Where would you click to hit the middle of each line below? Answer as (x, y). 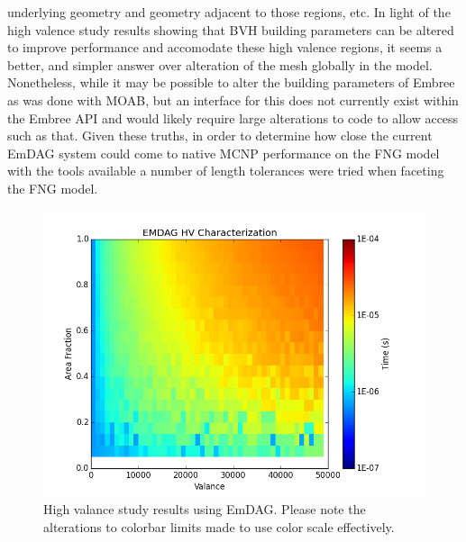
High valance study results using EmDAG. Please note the (205, 509)
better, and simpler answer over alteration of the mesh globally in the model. (220, 64)
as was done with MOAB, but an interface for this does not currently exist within (233, 99)
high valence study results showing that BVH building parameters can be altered (231, 29)
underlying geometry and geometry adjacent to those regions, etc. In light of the (229, 12)
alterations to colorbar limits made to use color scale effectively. (219, 526)
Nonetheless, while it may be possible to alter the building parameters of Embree (231, 82)
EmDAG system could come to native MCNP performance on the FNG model (224, 153)
